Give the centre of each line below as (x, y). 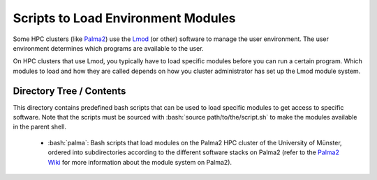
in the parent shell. (39, 127)
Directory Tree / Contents (69, 91)
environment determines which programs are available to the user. (108, 48)
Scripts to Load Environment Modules (125, 18)
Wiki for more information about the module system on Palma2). (140, 162)
